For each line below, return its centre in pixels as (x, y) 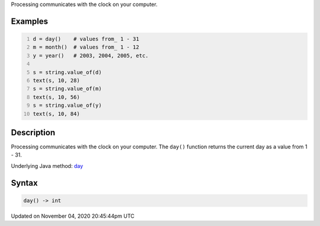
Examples (30, 21)
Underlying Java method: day (47, 165)
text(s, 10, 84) (56, 114)
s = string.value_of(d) (67, 72)
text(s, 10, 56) (56, 97)
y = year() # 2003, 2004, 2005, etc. (91, 55)
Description (33, 133)
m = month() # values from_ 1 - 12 (86, 47)
